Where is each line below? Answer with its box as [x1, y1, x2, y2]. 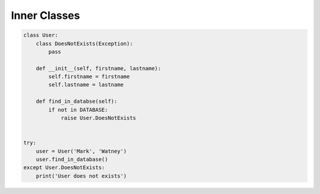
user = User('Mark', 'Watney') [36, 148, 127, 154]
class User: [23, 32, 59, 38]
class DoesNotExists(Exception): [36, 40, 133, 47]
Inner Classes [11, 9, 80, 22]
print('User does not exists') [36, 172, 127, 179]
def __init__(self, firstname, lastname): [36, 65, 161, 72]
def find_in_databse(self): [36, 98, 118, 105]
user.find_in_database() [36, 156, 108, 163]
